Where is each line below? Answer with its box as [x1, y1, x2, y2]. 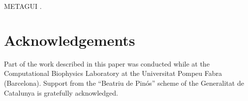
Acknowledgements [4, 30, 135, 50]
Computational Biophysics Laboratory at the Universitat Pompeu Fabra [4, 68, 222, 78]
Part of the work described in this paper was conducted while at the [4, 58, 210, 68]
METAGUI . [4, 1, 42, 11]
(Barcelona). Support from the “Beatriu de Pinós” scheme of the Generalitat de [4, 77, 244, 88]
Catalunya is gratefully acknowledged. [4, 87, 118, 98]
